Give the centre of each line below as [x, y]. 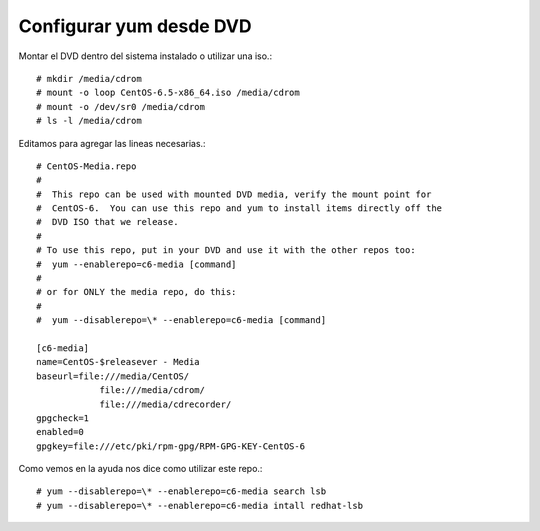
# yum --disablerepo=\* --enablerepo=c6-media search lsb [181, 491]
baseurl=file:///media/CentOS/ [113, 376]
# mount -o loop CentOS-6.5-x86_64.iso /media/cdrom [168, 93]
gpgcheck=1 [63, 418]
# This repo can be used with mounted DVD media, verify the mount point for [234, 194]
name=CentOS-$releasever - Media [118, 362]
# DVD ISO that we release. [107, 222]
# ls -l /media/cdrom [89, 121]
